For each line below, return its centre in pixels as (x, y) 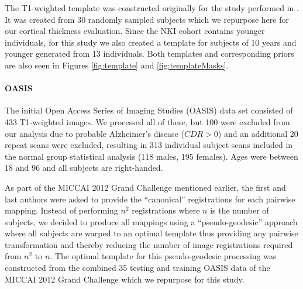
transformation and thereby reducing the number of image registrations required (149, 244)
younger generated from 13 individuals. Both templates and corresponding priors (149, 54)
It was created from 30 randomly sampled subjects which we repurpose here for (147, 19)
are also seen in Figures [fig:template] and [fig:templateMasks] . (117, 65)
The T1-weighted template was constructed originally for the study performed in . (152, 8)
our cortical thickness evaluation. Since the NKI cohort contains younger (135, 31)
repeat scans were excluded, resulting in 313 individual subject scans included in (149, 145)
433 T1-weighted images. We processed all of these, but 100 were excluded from (147, 121)
